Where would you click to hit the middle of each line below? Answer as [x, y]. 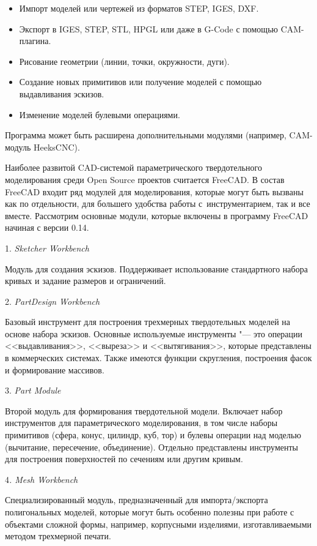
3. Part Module [33, 390]
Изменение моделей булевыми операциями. [100, 114]
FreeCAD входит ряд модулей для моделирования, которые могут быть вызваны [154, 191]
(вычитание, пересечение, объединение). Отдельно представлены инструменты [152, 447]
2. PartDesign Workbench [53, 301]
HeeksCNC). [56, 147]
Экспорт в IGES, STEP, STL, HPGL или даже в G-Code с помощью [148, 28]
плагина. [35, 41]
